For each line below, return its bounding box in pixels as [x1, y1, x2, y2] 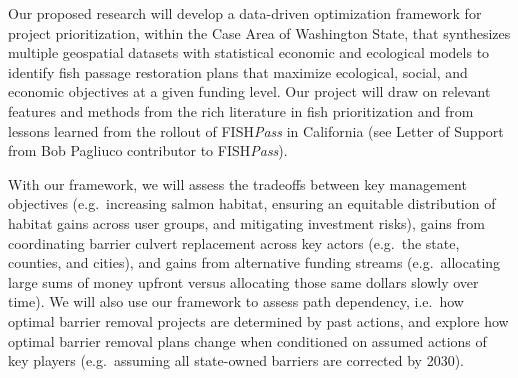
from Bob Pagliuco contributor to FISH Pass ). [8, 140, 288, 161]
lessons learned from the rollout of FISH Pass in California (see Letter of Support [8, 120, 504, 141]
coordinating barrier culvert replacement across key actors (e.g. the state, [8, 232, 460, 253]
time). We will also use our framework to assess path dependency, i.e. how [8, 291, 464, 312]
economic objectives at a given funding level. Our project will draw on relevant [8, 81, 491, 102]
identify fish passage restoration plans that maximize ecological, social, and [8, 61, 468, 82]
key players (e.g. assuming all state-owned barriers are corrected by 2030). [8, 350, 465, 371]
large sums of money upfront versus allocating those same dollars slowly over [8, 271, 479, 292]
